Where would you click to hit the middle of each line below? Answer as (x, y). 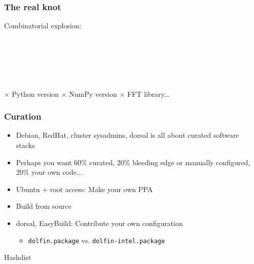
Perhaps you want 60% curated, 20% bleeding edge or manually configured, (133, 162)
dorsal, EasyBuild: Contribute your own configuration (99, 223)
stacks (25, 145)
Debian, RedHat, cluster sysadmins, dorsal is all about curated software (128, 135)
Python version (35, 93)
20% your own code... (49, 172)
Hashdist (18, 257)
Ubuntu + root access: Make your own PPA (84, 189)
